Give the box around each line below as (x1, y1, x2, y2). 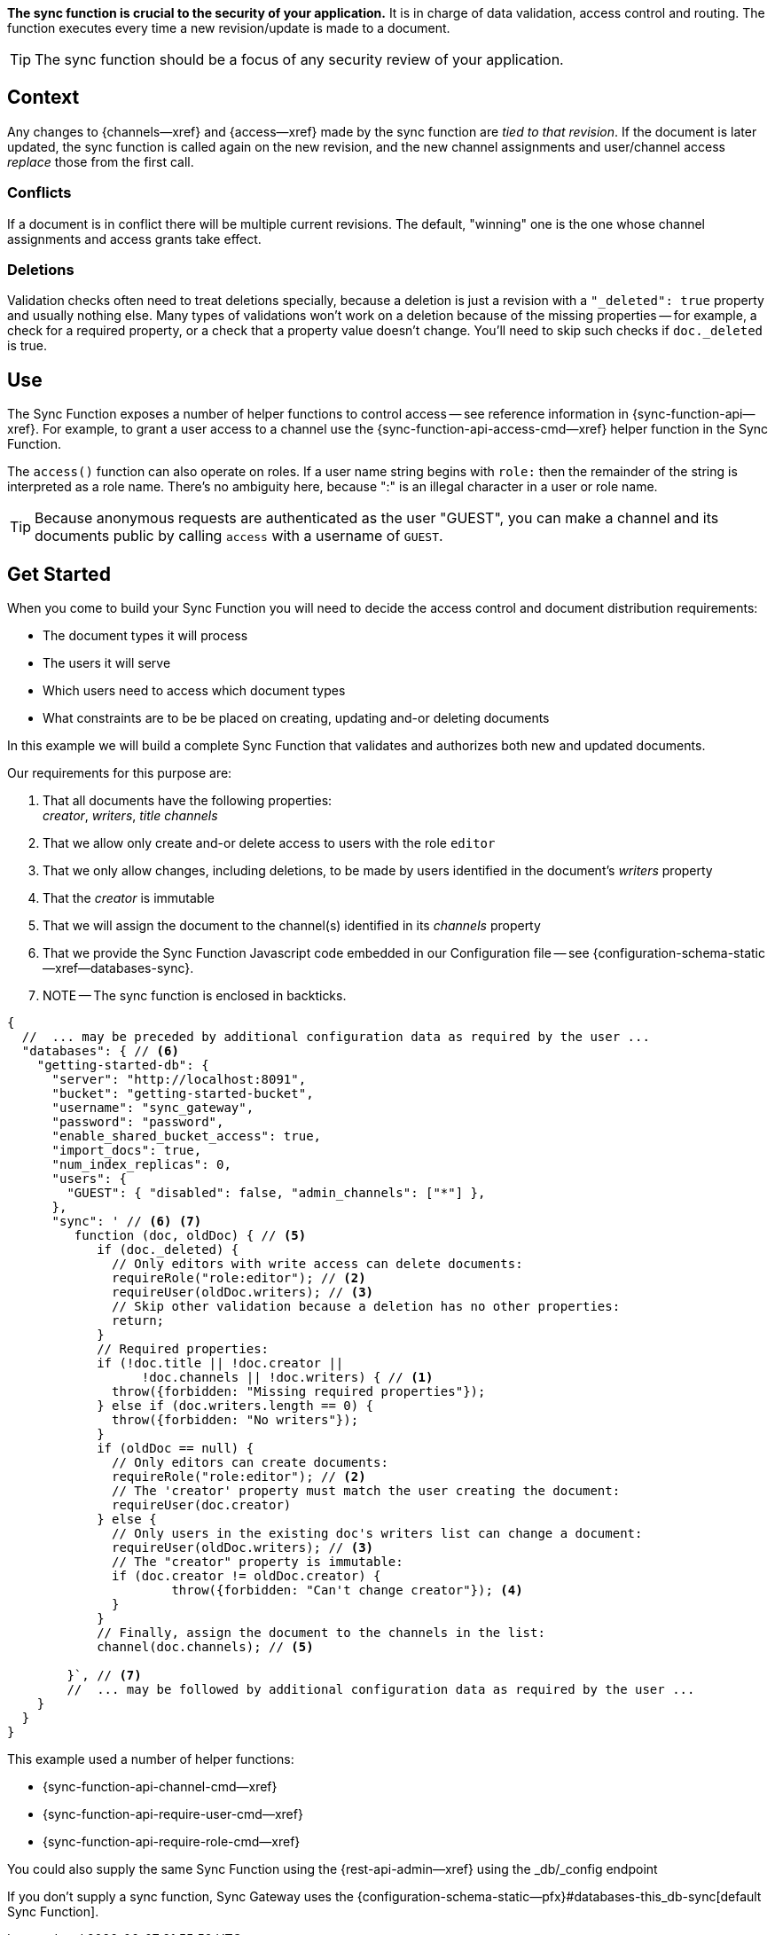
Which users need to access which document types (43, 683, 346, 699)
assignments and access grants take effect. (7, 231, 262, 247)
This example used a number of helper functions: (7, 1751, 294, 1767)
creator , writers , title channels (43, 808, 218, 824)
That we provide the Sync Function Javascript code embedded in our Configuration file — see (43, 945, 590, 961)
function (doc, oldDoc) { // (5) (74, 1228, 307, 1243)
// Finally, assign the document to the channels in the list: (97, 1626, 545, 1641)
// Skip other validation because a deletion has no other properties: (112, 1299, 621, 1314)
